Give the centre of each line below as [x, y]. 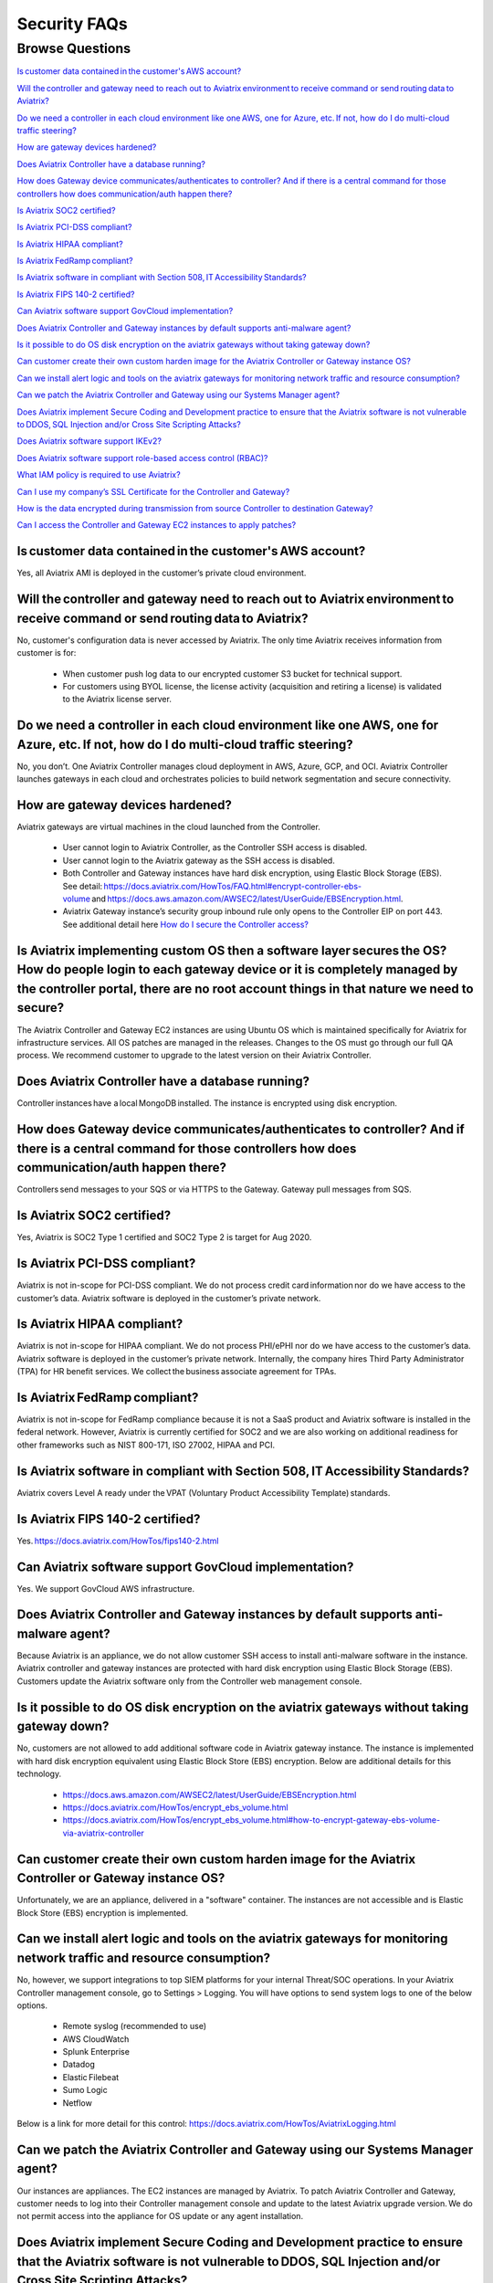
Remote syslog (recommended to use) [135, 2026]
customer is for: [47, 653]
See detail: [83, 886]
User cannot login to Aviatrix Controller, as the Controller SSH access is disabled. [215, 847]
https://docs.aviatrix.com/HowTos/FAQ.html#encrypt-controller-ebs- [233, 886]
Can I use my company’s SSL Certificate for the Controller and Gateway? [153, 491]
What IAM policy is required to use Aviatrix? [99, 475]
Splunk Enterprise [96, 2052]
